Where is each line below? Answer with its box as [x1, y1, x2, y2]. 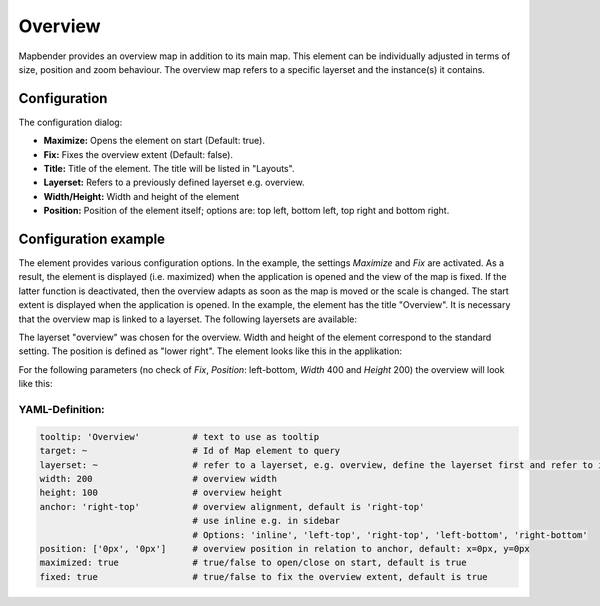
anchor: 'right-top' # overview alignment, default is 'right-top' [39, 501, 425, 512]
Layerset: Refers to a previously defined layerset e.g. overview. [43, 176, 305, 189]
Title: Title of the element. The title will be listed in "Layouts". [43, 163, 295, 175]
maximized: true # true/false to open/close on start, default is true [39, 557, 467, 569]
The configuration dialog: [18, 116, 123, 128]
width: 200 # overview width [39, 473, 277, 484]
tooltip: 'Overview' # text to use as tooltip [39, 431, 320, 442]
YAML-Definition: [18, 402, 105, 416]
